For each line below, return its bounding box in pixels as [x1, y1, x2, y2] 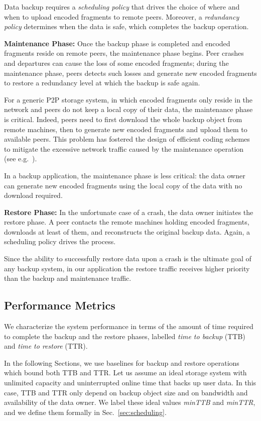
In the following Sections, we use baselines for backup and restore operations [4, 357, 239, 368]
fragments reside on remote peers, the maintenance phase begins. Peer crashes [4, 48, 244, 58]
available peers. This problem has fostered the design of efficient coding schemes [4, 134, 250, 144]
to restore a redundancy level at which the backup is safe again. [4, 77, 200, 88]
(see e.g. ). [4, 153, 37, 164]
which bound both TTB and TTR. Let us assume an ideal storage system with [4, 367, 247, 378]
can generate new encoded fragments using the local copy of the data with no [4, 180, 242, 190]
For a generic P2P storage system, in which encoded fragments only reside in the [4, 94, 253, 104]
